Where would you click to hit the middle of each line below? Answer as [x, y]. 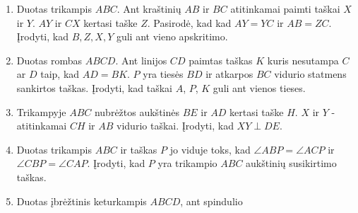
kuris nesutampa [303, 60]
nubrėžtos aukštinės [137, 111]
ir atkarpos [229, 74]
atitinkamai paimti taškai [285, 8]
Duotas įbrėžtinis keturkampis [82, 201]
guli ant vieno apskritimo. [172, 36]
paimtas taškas [221, 60]
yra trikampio [187, 163]
